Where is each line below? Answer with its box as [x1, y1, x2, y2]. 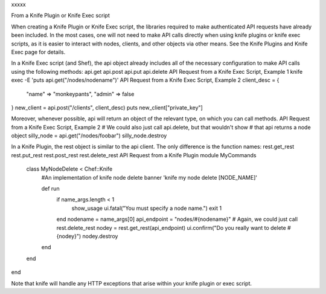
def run [41, 185, 60, 192]
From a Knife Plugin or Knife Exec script [11, 12, 110, 19]
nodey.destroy [82, 232, 118, 240]
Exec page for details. [11, 48, 66, 56]
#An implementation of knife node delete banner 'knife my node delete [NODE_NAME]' [41, 174, 258, 181]
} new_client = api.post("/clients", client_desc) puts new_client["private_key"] [11, 103, 203, 111]
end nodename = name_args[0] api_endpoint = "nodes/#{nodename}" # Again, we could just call [56, 215, 298, 223]
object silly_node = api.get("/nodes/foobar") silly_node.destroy [11, 132, 167, 139]
